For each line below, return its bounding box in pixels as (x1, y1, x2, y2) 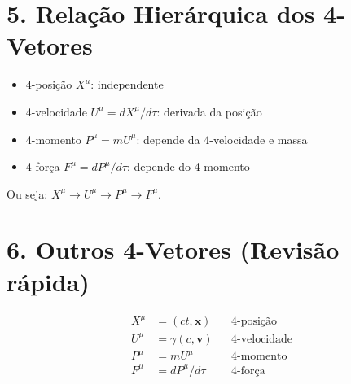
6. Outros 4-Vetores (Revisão (7, 233, 340, 266)
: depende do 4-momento (126, 158, 250, 175)
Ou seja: (7, 185, 48, 202)
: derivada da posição (156, 103, 262, 120)
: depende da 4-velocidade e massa (136, 130, 308, 147)
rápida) (7, 264, 90, 298)
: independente (90, 76, 164, 93)
